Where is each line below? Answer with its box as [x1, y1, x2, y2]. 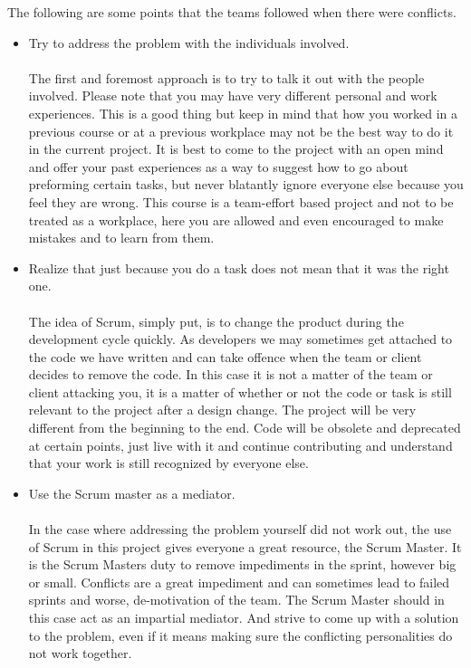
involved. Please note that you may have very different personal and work [28, 86, 437, 105]
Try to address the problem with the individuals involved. [28, 33, 350, 52]
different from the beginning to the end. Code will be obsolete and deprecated [28, 418, 461, 437]
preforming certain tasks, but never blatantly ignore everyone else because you [28, 175, 464, 194]
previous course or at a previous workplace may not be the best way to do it [28, 121, 454, 140]
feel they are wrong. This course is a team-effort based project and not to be [28, 192, 454, 211]
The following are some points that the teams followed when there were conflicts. [7, 3, 457, 21]
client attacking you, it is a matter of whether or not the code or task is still [28, 382, 452, 401]
